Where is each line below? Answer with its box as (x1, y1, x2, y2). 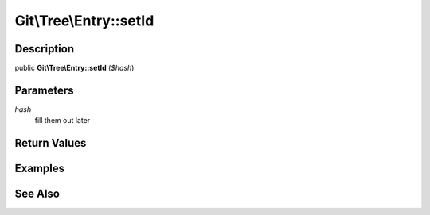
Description (14, 42, 75, 56)
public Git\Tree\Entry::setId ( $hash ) (14, 63, 135, 73)
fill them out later (34, 116, 91, 125)
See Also (14, 187, 60, 201)
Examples (14, 162, 65, 175)
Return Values (14, 136, 87, 150)
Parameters (14, 83, 74, 97)
